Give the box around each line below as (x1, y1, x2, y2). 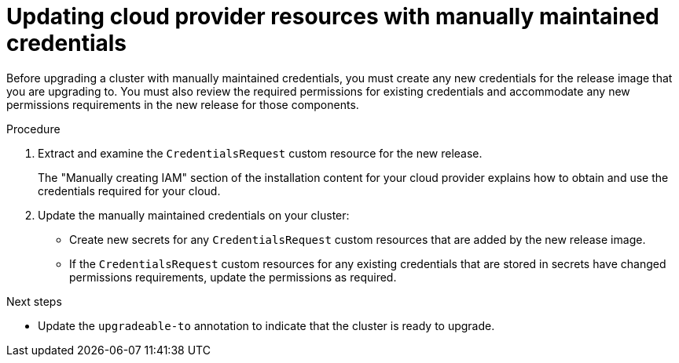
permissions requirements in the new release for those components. (6, 97, 359, 111)
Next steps (6, 294, 62, 308)
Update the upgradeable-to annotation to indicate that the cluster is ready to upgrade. (38, 318, 495, 332)
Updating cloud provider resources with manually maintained (6, 3, 659, 30)
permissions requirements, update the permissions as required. (69, 270, 397, 284)
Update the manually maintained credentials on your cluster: (38, 208, 350, 222)
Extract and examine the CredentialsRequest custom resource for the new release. (38, 146, 483, 160)
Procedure (6, 122, 61, 136)
